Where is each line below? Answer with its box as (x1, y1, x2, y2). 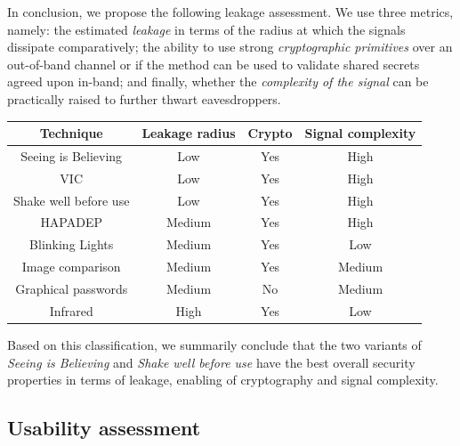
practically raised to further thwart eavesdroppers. (7, 89, 281, 108)
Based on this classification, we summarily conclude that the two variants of (7, 335, 422, 353)
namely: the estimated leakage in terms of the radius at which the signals (7, 20, 406, 38)
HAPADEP (40, 213, 103, 231)
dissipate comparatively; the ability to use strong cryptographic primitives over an (7, 37, 453, 56)
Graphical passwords (15, 279, 128, 297)
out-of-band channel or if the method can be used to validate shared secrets (7, 54, 420, 73)
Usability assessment (7, 414, 201, 442)
